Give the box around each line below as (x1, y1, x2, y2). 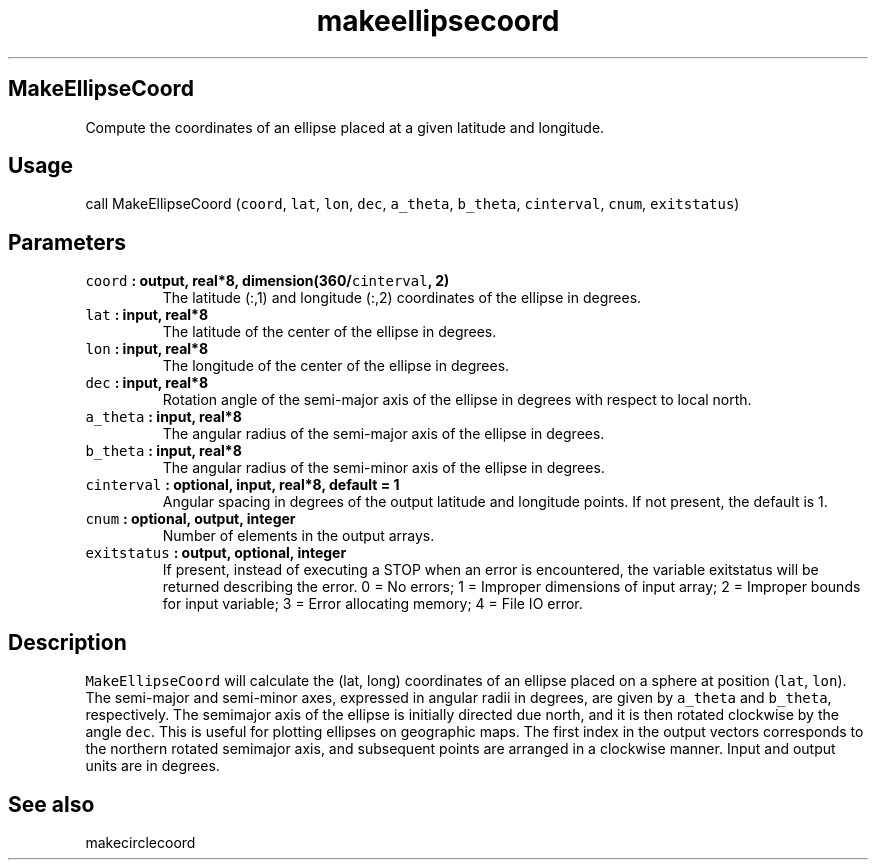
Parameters (8, 229, 126, 255)
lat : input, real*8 (85, 306, 209, 324)
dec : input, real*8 (85, 374, 209, 392)
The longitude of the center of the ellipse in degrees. (162, 357, 510, 375)
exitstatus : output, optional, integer (85, 544, 347, 562)
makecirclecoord (85, 833, 196, 851)
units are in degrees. (85, 757, 220, 775)
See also (8, 791, 95, 817)
